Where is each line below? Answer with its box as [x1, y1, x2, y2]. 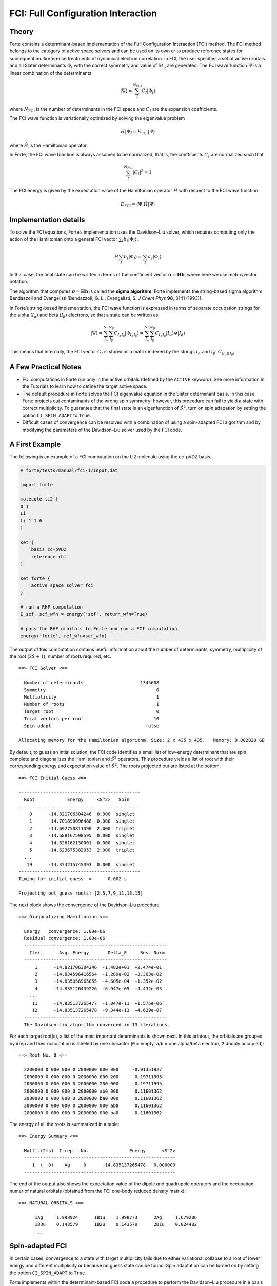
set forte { [20, 575, 51, 581]
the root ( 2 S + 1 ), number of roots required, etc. [9, 653, 111, 659]
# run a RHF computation [20, 604, 83, 610]
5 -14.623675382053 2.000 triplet [29, 847, 135, 853]
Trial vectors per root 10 [24, 716, 160, 722]
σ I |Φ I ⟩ [148, 254, 162, 261]
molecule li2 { [20, 496, 58, 502]
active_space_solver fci [31, 582, 94, 588]
